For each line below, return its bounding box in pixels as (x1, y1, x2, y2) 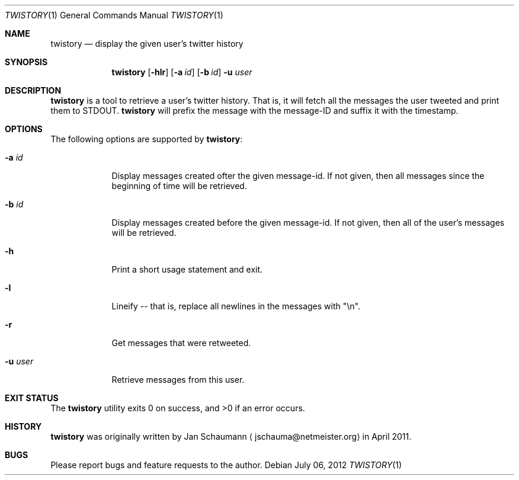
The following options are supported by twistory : (50, 134, 243, 144)
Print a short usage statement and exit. (111, 264, 263, 274)
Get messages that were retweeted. (111, 338, 251, 348)
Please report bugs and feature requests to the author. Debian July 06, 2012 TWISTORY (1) (50, 460, 402, 470)
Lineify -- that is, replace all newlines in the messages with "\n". (111, 301, 360, 311)
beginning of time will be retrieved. (111, 181, 247, 191)
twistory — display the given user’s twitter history (50, 39, 244, 49)
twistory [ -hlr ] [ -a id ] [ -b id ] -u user (111, 67, 252, 77)
